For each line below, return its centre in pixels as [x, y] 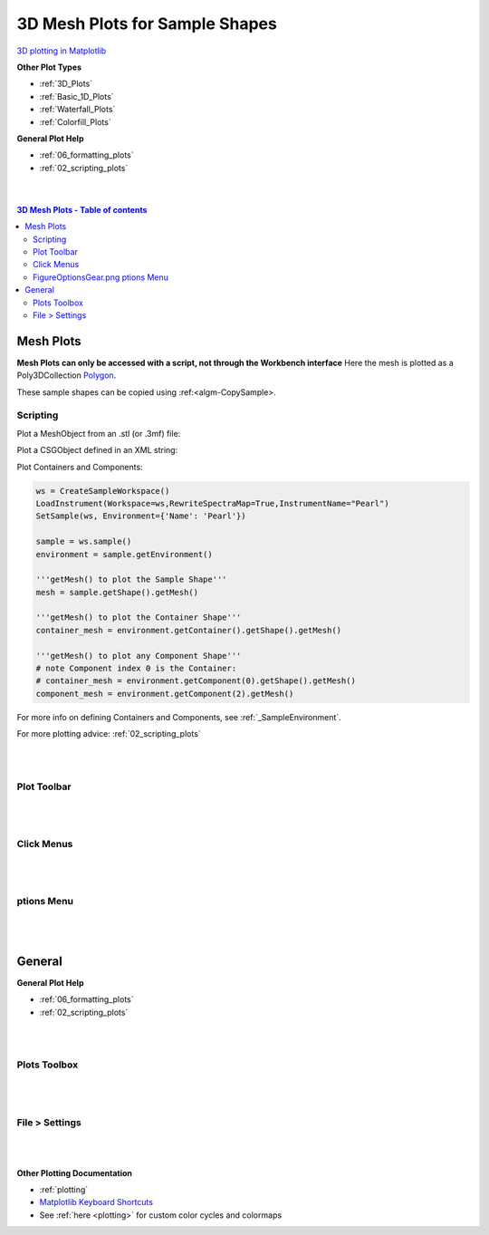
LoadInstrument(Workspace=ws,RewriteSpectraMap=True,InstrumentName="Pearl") [212, 503]
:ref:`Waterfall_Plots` [77, 110]
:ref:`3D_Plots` [66, 84]
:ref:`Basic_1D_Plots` [77, 96]
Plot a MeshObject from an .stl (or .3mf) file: [99, 433]
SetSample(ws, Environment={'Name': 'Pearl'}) [141, 516]
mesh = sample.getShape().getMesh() [117, 592]
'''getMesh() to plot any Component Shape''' [139, 656]
